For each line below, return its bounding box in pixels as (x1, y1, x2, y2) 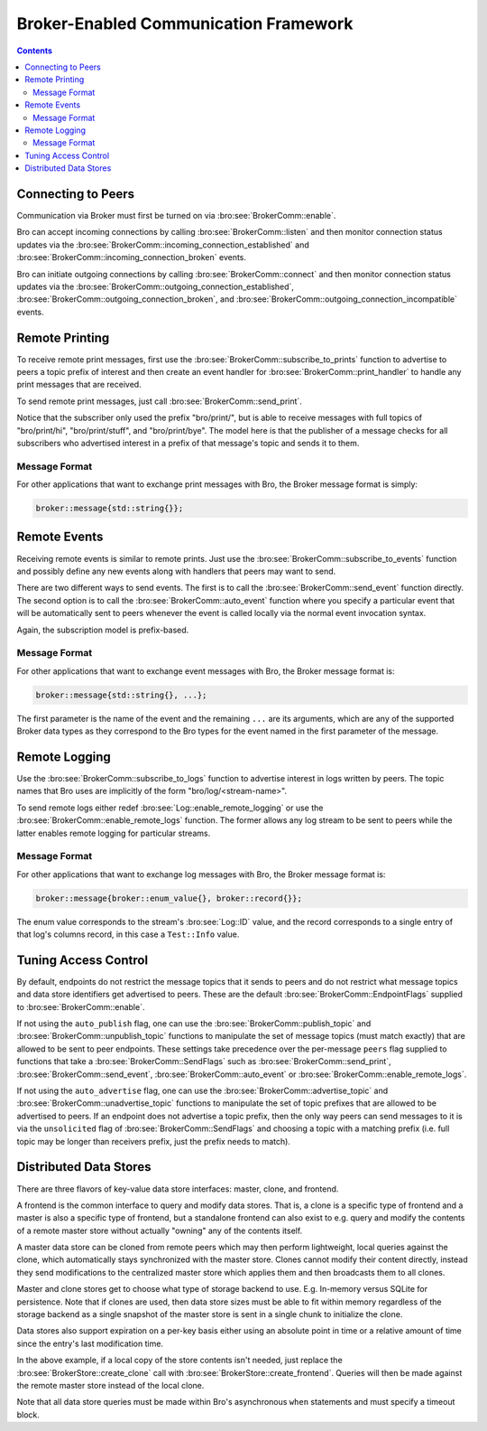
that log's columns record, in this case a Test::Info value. (16, 929, 240, 940)
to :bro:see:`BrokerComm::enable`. (16, 1001, 145, 1012)
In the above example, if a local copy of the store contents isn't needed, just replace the (16, 1355, 343, 1366)
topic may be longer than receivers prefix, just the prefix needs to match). (16, 1136, 290, 1146)
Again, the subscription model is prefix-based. (16, 624, 189, 635)
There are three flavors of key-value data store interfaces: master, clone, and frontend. (16, 1183, 339, 1194)
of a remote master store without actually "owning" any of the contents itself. (16, 1225, 303, 1236)
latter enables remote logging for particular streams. (16, 828, 211, 838)
